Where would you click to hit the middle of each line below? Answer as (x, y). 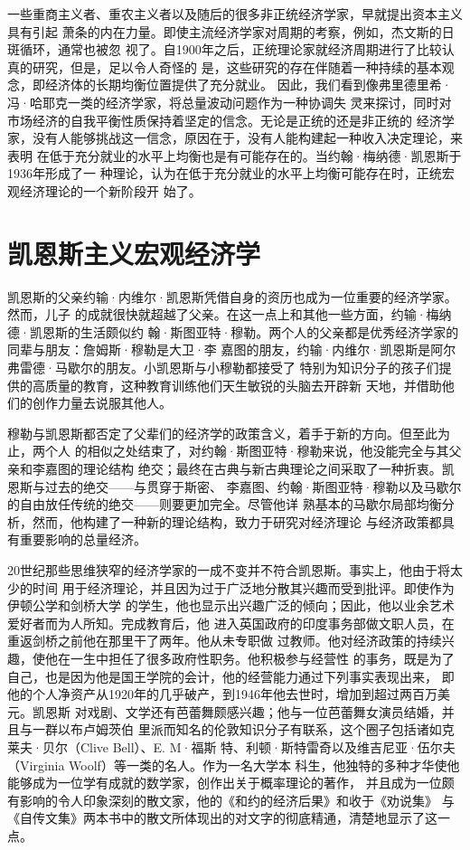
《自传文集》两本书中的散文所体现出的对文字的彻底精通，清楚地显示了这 (222, 818)
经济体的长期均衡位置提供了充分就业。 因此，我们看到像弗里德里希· (248, 85)
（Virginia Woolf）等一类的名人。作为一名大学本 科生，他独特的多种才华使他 (234, 765)
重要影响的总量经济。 (83, 539)
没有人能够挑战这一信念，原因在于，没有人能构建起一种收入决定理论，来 (247, 138)
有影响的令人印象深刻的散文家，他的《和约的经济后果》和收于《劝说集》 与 (231, 800)
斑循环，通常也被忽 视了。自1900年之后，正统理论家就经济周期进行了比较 (225, 49)
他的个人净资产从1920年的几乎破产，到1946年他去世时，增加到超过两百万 (222, 694)
